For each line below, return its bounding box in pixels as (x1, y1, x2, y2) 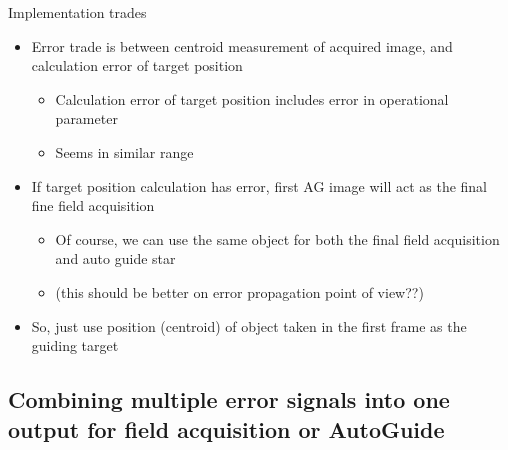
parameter (55, 108, 118, 129)
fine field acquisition (31, 195, 155, 216)
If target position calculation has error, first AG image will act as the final (31, 175, 488, 196)
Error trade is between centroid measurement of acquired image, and (31, 35, 453, 56)
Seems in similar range (55, 141, 194, 162)
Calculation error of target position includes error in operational (55, 88, 449, 109)
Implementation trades (8, 2, 147, 22)
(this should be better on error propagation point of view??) (55, 281, 424, 302)
